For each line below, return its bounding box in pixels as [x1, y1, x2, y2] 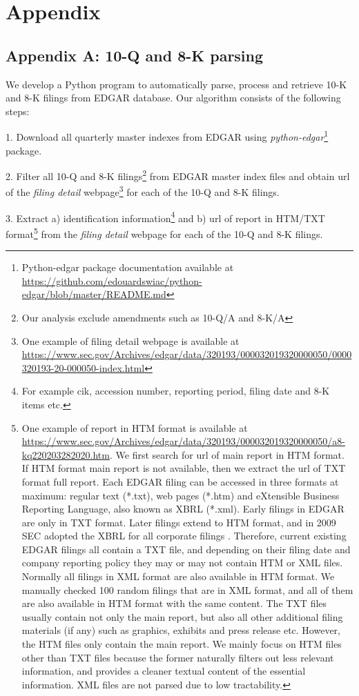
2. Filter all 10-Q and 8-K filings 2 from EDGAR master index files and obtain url [6, 167, 350, 183]
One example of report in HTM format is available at [21, 420, 248, 435]
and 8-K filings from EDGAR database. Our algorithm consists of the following [6, 90, 341, 105]
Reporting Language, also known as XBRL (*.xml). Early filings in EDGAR [21, 501, 345, 516]
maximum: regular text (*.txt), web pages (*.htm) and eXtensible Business [21, 488, 340, 502]
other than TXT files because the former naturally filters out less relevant [21, 650, 334, 664]
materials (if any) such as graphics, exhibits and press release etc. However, [21, 623, 340, 637]
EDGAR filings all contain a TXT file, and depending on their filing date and [21, 541, 351, 556]
